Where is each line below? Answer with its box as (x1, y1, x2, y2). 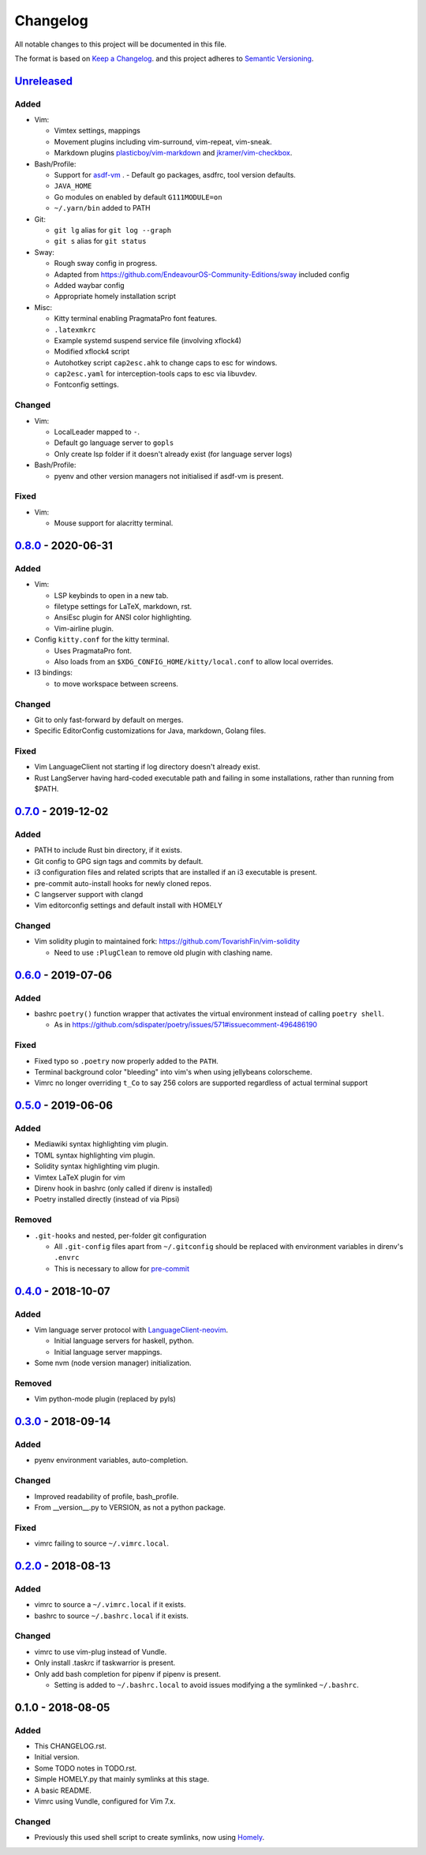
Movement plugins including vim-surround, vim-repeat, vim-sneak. (54, 137, 272, 146)
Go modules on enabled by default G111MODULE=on (54, 192, 222, 201)
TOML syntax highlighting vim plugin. (34, 1150, 155, 1160)
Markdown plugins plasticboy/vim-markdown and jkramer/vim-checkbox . (54, 148, 293, 158)
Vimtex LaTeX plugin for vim (34, 1172, 125, 1182)
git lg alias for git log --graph (54, 226, 172, 234)
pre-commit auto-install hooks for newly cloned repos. (34, 878, 212, 888)
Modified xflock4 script (54, 347, 130, 357)
